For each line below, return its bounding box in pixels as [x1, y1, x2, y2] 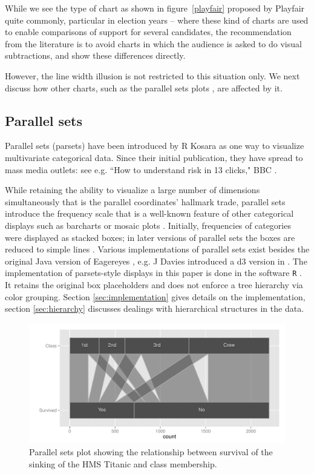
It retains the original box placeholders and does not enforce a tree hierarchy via [5, 278, 303, 291]
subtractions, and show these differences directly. [5, 49, 186, 62]
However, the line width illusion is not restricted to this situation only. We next [5, 69, 300, 82]
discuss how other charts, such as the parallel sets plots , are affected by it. [5, 81, 283, 94]
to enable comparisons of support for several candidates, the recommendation [5, 25, 292, 38]
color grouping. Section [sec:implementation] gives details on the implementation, [5, 290, 306, 303]
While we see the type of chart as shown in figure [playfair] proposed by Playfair [5, 2, 305, 14]
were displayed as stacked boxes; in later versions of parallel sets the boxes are [5, 231, 295, 243]
